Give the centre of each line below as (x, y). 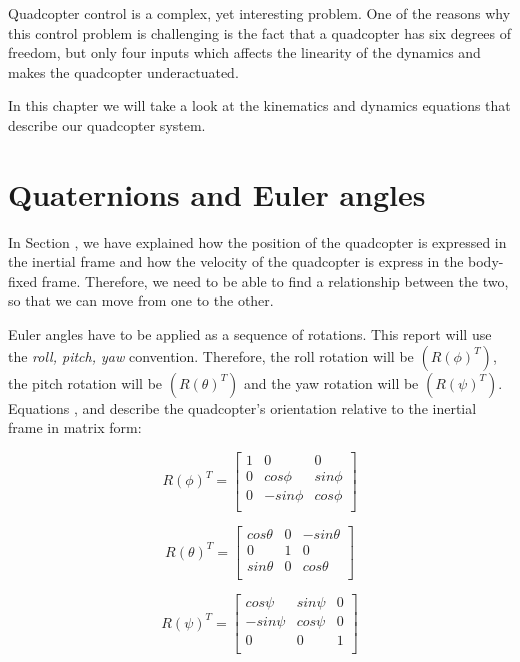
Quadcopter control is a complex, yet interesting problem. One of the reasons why (259, 13)
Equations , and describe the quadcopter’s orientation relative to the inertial (242, 407)
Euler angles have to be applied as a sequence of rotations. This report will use (250, 334)
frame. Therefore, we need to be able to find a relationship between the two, (275, 280)
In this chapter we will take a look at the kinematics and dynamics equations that (259, 105)
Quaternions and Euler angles (217, 193)
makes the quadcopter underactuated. (123, 71)
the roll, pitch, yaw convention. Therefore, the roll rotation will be (211, 355)
